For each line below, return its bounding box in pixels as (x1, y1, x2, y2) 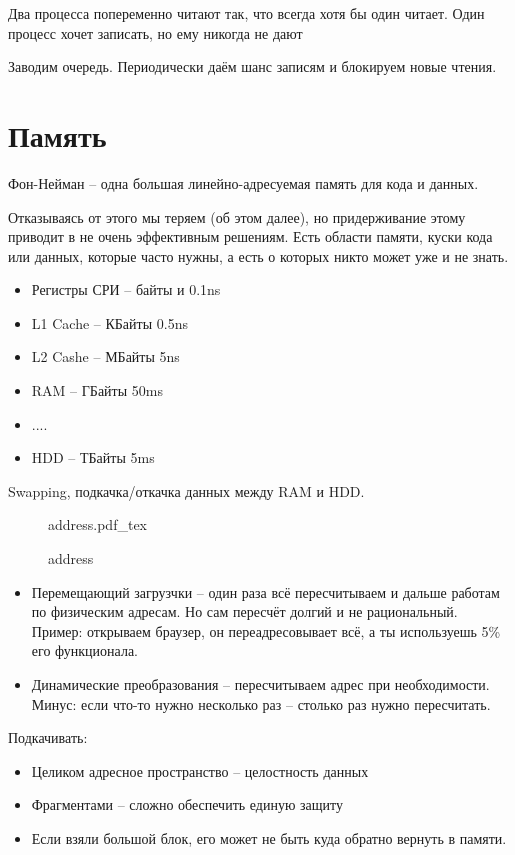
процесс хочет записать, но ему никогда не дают (8, 22, 303, 43)
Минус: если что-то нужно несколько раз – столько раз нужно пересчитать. (31, 693, 491, 714)
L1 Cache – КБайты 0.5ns (31, 312, 188, 333)
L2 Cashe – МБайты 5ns (31, 346, 180, 367)
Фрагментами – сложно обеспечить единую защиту (31, 794, 344, 815)
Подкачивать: (8, 727, 88, 748)
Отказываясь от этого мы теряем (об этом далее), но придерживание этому (8, 206, 466, 227)
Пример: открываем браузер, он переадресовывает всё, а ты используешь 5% (31, 620, 501, 641)
